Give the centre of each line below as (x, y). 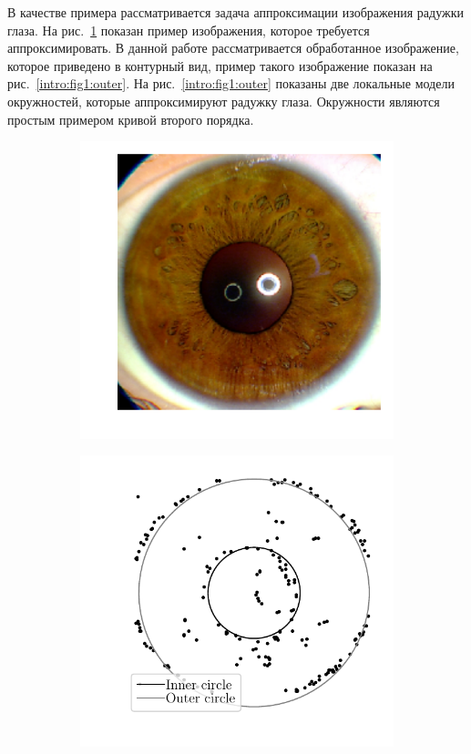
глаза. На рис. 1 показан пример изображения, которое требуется (189, 30)
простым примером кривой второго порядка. (131, 119)
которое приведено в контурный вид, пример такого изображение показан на (220, 65)
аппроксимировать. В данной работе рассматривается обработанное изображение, (233, 48)
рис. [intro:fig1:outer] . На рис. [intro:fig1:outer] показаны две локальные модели (231, 83)
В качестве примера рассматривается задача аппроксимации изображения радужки (235, 12)
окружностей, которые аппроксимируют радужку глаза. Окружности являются (224, 101)
